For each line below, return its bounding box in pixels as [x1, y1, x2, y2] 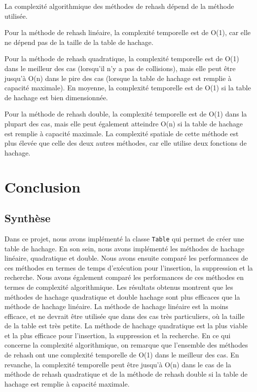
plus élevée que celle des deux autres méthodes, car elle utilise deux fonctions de [4, 138, 247, 148]
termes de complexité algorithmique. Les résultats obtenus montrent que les [4, 281, 233, 292]
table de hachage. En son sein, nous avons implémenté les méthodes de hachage [4, 243, 245, 253]
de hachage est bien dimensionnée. [4, 92, 108, 102]
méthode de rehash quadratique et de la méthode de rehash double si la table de [4, 369, 248, 379]
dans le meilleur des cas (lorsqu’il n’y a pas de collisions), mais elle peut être [4, 63, 236, 73]
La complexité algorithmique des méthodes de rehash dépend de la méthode [4, 1, 234, 11]
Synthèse [4, 210, 51, 226]
